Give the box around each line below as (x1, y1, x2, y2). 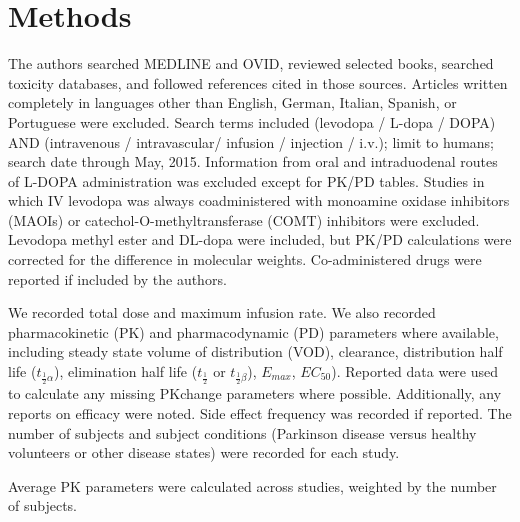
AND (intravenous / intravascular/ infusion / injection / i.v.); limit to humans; (8, 131, 494, 152)
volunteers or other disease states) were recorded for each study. (8, 442, 400, 463)
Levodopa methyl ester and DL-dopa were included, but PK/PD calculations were (8, 229, 512, 250)
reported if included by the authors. (8, 268, 227, 289)
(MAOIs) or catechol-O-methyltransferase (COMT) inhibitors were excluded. (8, 209, 480, 230)
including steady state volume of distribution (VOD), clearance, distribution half (8, 341, 503, 362)
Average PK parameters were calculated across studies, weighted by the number (8, 475, 497, 496)
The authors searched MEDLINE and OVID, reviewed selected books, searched (8, 53, 494, 74)
